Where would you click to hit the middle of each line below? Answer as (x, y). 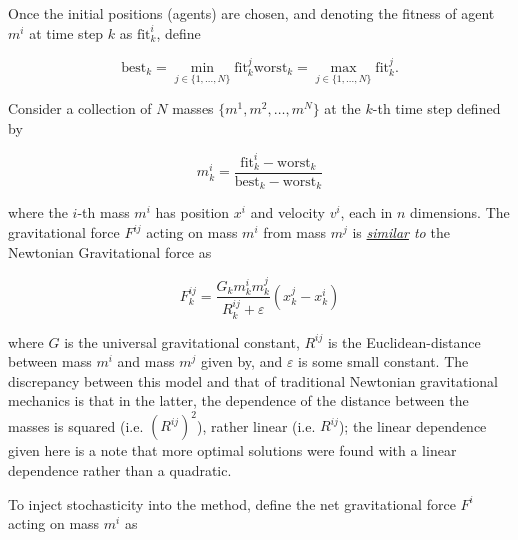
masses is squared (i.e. (76, 425)
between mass (50, 361)
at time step (66, 32)
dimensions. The (460, 212)
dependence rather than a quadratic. (120, 470)
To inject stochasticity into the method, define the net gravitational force (232, 503)
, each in (366, 212)
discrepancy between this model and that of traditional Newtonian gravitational (253, 380)
